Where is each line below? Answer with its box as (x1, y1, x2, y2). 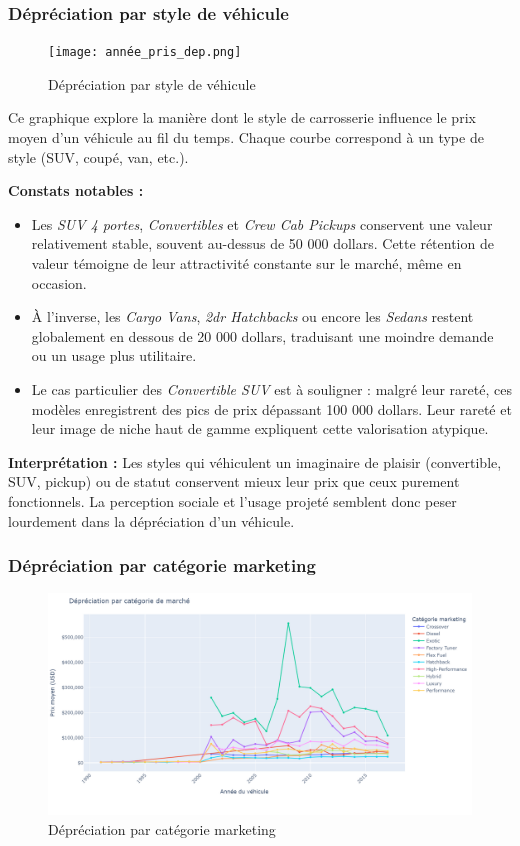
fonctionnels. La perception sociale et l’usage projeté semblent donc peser (8, 490, 457, 511)
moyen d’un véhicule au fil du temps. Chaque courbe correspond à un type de (8, 127, 484, 148)
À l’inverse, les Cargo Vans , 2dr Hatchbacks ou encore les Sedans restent (31, 306, 474, 327)
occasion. (31, 272, 87, 293)
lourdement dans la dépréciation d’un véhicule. (8, 510, 295, 531)
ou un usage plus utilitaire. (31, 345, 197, 366)
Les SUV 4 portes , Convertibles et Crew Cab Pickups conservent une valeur (31, 213, 493, 234)
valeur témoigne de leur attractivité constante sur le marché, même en (31, 253, 462, 274)
